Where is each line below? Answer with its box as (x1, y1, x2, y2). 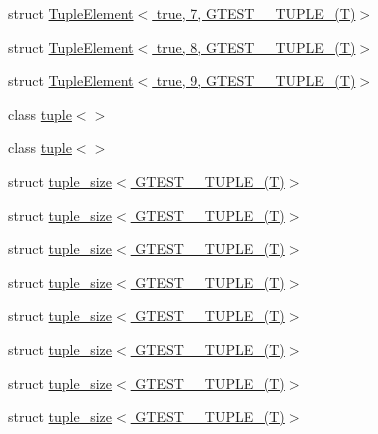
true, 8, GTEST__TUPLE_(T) (156, 36, 356, 57)
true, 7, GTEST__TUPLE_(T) (156, 3, 356, 23)
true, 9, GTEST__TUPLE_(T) (156, 70, 356, 91)
